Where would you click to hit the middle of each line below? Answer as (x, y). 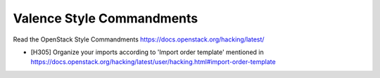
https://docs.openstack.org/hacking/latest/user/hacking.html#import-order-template (153, 62)
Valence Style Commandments (106, 18)
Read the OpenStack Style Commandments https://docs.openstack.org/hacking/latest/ (139, 39)
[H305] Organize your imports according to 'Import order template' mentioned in (147, 52)
